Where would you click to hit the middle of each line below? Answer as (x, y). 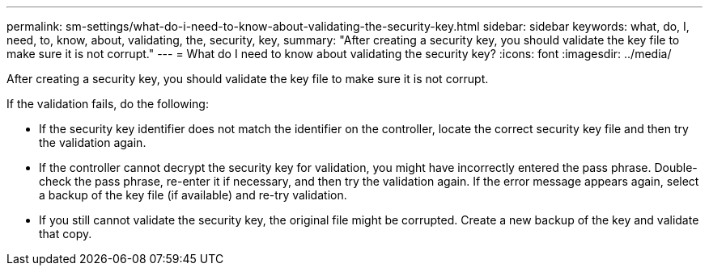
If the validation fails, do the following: (108, 104)
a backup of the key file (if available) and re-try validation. (193, 195)
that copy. (66, 234)
